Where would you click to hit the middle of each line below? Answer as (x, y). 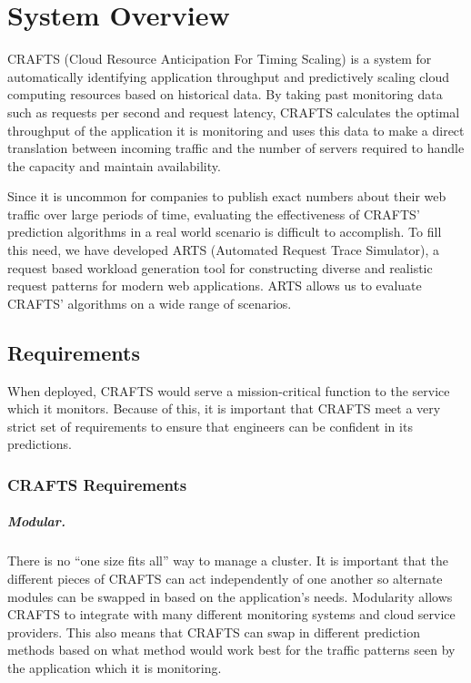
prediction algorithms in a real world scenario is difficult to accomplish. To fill (225, 232)
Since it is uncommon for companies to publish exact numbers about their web (227, 196)
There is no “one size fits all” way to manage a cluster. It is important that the (228, 561)
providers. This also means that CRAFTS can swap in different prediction (214, 632)
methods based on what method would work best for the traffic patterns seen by (231, 650)
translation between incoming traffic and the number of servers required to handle (236, 148)
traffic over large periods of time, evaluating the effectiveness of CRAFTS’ (214, 214)
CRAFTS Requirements (97, 484)
